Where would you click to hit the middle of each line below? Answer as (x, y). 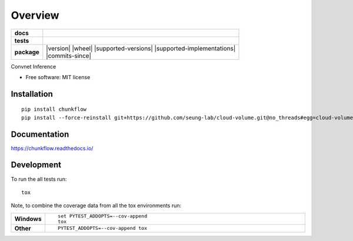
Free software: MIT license (58, 77)
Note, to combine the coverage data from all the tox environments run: (96, 206)
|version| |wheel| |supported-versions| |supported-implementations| (141, 48)
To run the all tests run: (39, 179)
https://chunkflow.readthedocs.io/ (52, 148)
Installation (32, 94)
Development (36, 165)
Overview (35, 15)
